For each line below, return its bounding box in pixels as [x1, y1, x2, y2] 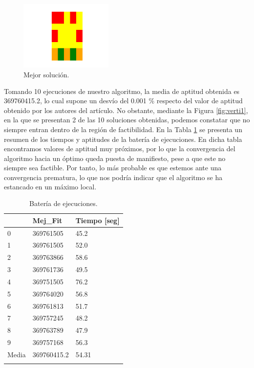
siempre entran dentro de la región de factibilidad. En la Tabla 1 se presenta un [4, 124, 242, 134]
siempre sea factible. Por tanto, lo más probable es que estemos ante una [4, 162, 222, 173]
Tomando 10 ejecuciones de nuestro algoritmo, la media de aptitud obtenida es [4, 86, 240, 96]
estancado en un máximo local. [4, 182, 97, 192]
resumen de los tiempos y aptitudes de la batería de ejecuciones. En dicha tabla [4, 134, 242, 144]
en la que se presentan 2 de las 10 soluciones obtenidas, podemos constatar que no [4, 115, 250, 125]
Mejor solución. [23, 69, 69, 79]
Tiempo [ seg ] [75, 215, 120, 225]
